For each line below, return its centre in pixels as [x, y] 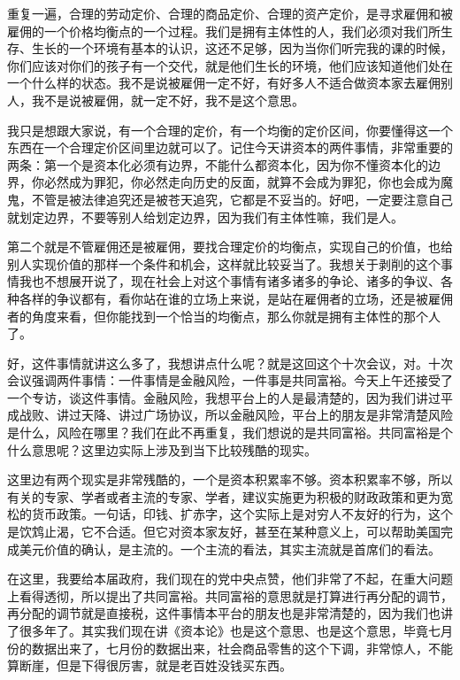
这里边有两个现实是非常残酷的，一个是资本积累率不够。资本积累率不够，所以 [230, 479]
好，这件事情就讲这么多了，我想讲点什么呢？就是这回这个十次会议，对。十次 [230, 363]
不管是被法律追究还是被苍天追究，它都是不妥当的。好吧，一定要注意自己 [242, 199]
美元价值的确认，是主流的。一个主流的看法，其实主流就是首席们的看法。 [230, 549]
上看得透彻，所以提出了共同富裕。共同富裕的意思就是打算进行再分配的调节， [230, 595]
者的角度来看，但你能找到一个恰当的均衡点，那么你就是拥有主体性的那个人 [224, 316]
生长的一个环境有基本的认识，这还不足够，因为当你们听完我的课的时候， [242, 48]
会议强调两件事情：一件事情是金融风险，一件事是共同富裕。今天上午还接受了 [230, 380]
